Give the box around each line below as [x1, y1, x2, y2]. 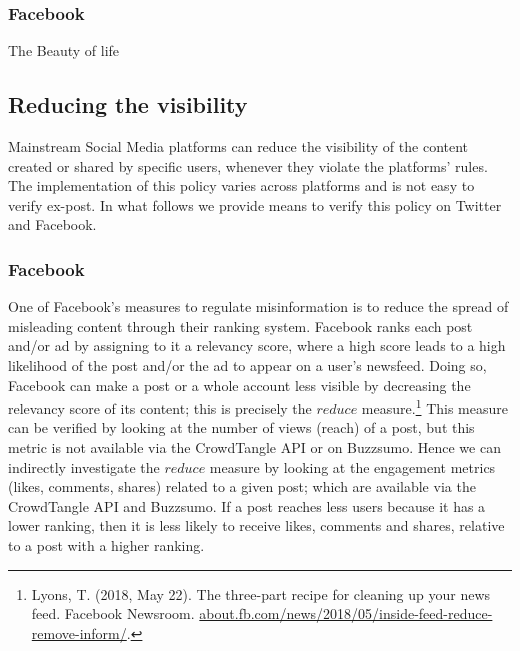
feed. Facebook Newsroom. [31, 603, 195, 624]
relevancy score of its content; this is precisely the [8, 397, 312, 418]
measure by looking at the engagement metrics [209, 456, 496, 477]
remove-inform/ [31, 622, 127, 643]
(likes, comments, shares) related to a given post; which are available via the [8, 476, 476, 497]
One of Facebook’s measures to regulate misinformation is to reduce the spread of [8, 296, 509, 317]
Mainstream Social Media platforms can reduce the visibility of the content [8, 136, 469, 157]
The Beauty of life [8, 40, 120, 61]
